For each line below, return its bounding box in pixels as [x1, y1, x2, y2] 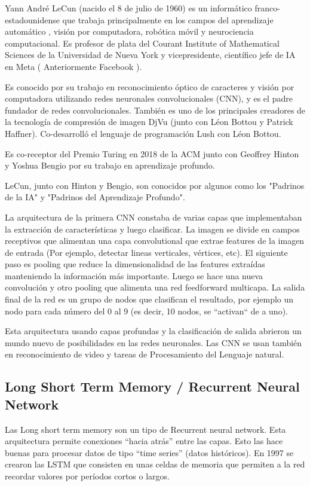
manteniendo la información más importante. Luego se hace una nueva [5, 269, 263, 282]
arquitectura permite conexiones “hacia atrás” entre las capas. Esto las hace [5, 435, 283, 447]
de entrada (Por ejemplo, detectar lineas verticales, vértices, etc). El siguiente [5, 246, 288, 258]
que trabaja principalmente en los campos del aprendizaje [62, 13, 274, 26]
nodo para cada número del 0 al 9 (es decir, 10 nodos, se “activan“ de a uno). [5, 304, 288, 317]
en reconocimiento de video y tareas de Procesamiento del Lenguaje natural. [5, 348, 284, 360]
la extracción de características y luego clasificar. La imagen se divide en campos [5, 222, 300, 235]
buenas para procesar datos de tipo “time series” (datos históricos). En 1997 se [5, 446, 294, 459]
